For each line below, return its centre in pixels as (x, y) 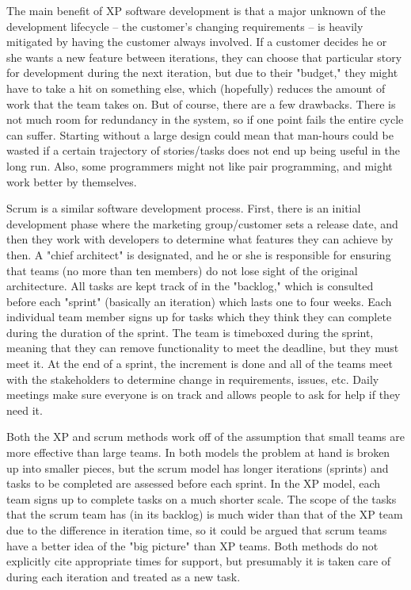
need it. (25, 410)
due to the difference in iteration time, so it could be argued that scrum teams (197, 530)
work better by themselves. (72, 181)
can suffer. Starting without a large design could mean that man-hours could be (200, 134)
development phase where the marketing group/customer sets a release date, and (202, 223)
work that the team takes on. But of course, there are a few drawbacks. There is (201, 103)
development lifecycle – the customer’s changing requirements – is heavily (185, 26)
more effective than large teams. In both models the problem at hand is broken (198, 452)
